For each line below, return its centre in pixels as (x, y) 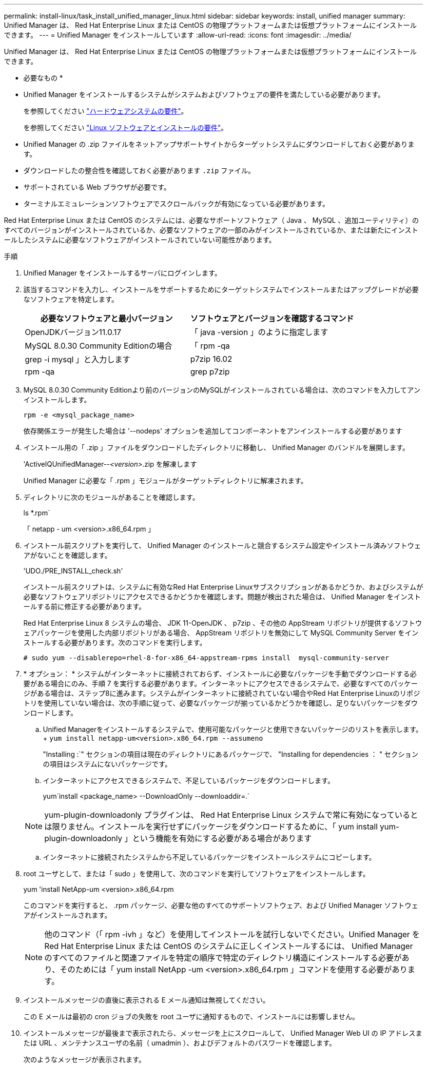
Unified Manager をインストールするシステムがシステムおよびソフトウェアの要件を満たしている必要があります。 (204, 94)
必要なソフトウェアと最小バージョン (107, 318)
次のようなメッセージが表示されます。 (85, 1059)
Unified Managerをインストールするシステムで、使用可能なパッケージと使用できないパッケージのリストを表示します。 (233, 729)
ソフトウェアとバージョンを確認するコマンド (272, 318)
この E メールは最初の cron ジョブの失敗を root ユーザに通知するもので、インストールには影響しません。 (191, 1016)
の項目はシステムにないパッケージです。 (107, 764)
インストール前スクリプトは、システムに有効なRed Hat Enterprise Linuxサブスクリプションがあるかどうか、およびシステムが (223, 587)
